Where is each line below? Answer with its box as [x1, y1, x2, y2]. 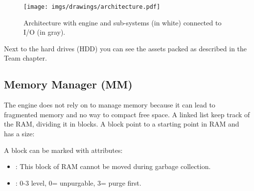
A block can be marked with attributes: [4, 145, 123, 155]
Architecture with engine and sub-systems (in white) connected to [23, 17, 222, 27]
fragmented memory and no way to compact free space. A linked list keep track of [4, 109, 250, 119]
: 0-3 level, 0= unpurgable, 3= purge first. [15, 177, 141, 188]
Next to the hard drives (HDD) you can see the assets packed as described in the [4, 43, 247, 53]
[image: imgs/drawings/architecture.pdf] [23, 3, 161, 10]
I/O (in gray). [23, 27, 66, 37]
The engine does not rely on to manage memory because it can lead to [4, 100, 215, 110]
